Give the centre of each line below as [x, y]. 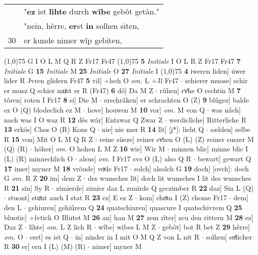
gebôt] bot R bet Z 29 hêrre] [206, 227]
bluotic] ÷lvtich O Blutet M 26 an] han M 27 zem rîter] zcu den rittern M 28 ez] [129, 217]
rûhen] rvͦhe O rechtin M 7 [200, 90]
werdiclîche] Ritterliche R [208, 119]
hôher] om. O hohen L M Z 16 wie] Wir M [100, 149]
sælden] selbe [230, 129]
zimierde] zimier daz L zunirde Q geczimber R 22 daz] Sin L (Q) [155, 188]
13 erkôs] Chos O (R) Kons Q [50, 129]
